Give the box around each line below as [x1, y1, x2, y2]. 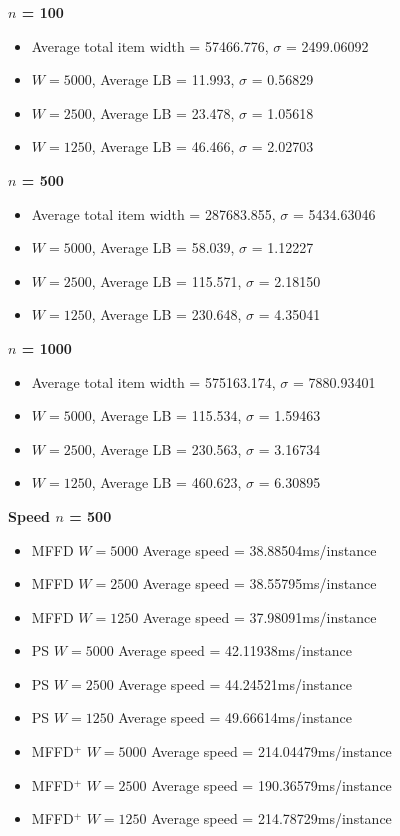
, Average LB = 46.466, [91, 136, 235, 157]
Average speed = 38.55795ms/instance [142, 573, 377, 594]
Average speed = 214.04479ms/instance [151, 741, 392, 762]
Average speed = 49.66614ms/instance [118, 707, 352, 728]
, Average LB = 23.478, [91, 102, 235, 123]
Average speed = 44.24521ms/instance [118, 673, 352, 694]
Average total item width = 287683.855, [31, 203, 276, 224]
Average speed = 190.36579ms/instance [151, 774, 392, 795]
